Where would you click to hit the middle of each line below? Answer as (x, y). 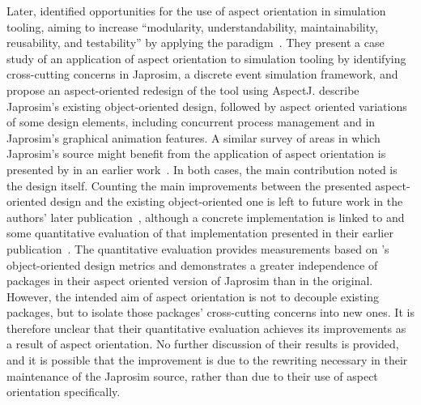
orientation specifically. (64, 392)
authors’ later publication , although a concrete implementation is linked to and (206, 217)
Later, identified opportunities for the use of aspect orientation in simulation (196, 11)
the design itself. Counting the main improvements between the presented (189, 185)
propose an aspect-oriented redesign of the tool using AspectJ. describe (183, 90)
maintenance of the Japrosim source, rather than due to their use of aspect (192, 375)
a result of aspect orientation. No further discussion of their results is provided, (203, 344)
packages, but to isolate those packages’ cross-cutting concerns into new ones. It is (210, 312)
